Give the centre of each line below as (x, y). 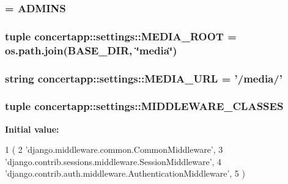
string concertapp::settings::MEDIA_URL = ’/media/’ (144, 78)
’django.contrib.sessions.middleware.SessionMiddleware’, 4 (113, 161)
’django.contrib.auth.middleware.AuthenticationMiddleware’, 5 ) (125, 173)
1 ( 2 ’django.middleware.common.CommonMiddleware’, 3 (114, 149)
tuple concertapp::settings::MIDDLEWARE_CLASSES (144, 106)
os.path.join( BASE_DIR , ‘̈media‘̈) (91, 50)
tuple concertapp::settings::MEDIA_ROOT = (121, 36)
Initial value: (32, 129)
